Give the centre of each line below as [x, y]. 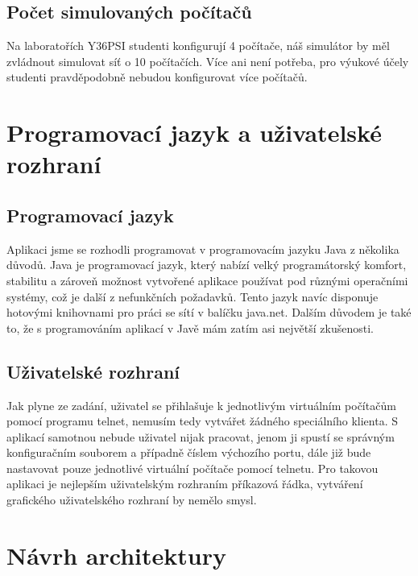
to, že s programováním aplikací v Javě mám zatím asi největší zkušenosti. [190, 327]
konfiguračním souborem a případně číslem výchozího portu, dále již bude [189, 452]
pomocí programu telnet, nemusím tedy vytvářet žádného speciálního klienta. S [203, 421]
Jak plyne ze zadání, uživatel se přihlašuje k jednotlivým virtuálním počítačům [201, 405]
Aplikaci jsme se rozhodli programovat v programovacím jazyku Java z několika [203, 249]
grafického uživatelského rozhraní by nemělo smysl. [132, 500]
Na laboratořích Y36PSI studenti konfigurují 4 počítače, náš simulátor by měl [198, 46]
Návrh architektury [116, 555]
